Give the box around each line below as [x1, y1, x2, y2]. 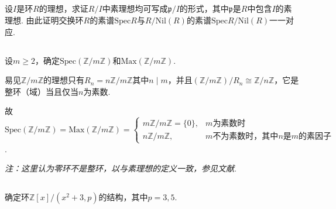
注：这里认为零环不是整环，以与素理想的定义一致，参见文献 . [5, 162, 236, 174]
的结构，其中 [98, 191, 148, 203]
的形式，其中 [179, 2, 229, 15]
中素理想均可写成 [102, 2, 168, 15]
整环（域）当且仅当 [5, 85, 78, 97]
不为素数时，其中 [212, 132, 279, 141]
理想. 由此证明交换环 [5, 13, 84, 26]
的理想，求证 [39, 2, 88, 15]
